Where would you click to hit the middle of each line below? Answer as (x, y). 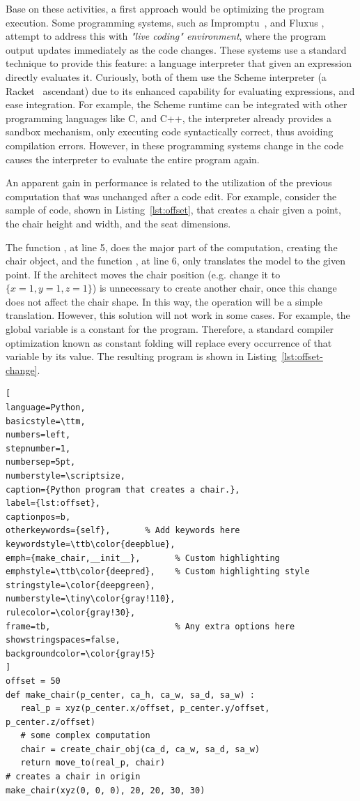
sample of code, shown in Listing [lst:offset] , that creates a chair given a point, (173, 210)
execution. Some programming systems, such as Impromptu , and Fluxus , (165, 22)
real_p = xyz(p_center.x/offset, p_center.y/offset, (145, 709)
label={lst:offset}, (53, 503)
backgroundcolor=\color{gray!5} (80, 653)
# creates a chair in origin (73, 777)
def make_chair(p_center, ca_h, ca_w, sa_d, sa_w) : (130, 695)
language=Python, (46, 408)
